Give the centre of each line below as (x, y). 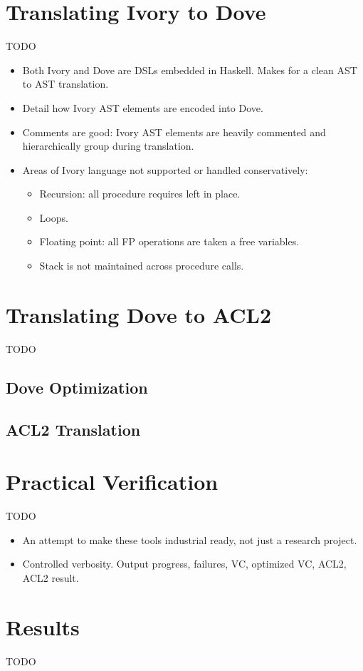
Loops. (54, 217)
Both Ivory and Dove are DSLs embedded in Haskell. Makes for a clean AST (190, 70)
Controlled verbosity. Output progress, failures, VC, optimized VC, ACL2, (184, 564)
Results (43, 626)
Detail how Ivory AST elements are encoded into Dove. (143, 107)
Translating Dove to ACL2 (138, 314)
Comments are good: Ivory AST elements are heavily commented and (174, 132)
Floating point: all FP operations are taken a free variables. (169, 241)
